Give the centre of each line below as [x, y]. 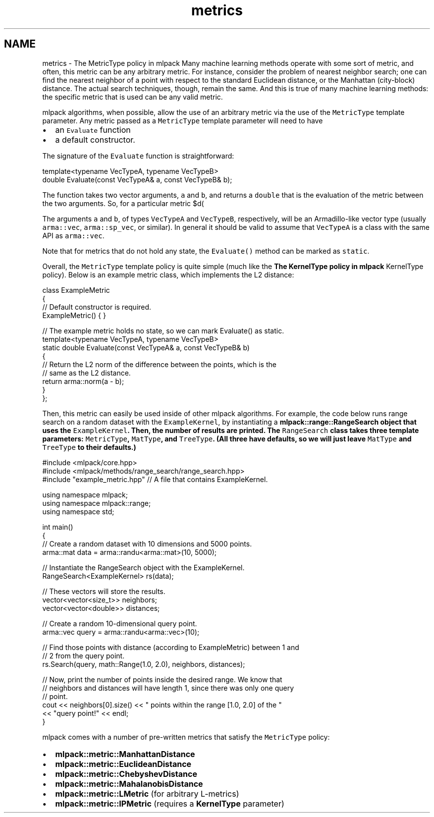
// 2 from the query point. [83, 655]
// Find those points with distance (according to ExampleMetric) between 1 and [171, 647]
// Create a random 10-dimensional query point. [120, 623]
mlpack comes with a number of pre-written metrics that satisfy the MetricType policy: [186, 737]
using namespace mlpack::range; [97, 503]
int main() [58, 527]
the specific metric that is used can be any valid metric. [133, 97]
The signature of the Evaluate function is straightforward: [138, 156]
